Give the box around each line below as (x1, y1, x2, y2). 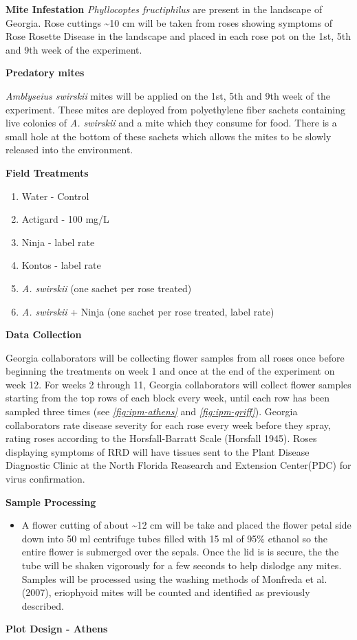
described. (21, 598, 64, 613)
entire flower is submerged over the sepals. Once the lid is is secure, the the (21, 544, 339, 559)
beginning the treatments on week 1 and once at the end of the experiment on (6, 364, 335, 378)
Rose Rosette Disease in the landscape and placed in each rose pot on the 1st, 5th (6, 29, 351, 43)
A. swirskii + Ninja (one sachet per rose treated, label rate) (21, 304, 274, 318)
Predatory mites (6, 65, 85, 80)
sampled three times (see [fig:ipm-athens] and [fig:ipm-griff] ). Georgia (6, 404, 298, 419)
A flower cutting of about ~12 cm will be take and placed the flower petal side (21, 518, 351, 532)
